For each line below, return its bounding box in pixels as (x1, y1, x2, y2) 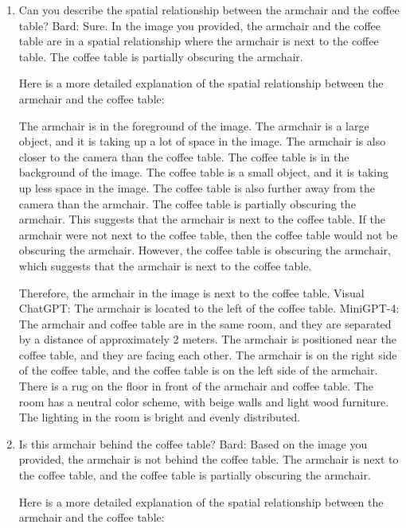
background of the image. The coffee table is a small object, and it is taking (18, 164, 388, 181)
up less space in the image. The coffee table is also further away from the (18, 179, 376, 196)
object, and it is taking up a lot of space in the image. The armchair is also (18, 133, 386, 149)
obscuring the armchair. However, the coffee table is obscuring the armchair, (18, 242, 391, 258)
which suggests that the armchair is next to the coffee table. (18, 257, 312, 274)
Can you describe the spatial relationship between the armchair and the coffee (18, 2, 400, 17)
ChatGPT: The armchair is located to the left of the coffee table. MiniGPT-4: (18, 300, 400, 316)
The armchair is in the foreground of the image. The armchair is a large (18, 117, 369, 134)
